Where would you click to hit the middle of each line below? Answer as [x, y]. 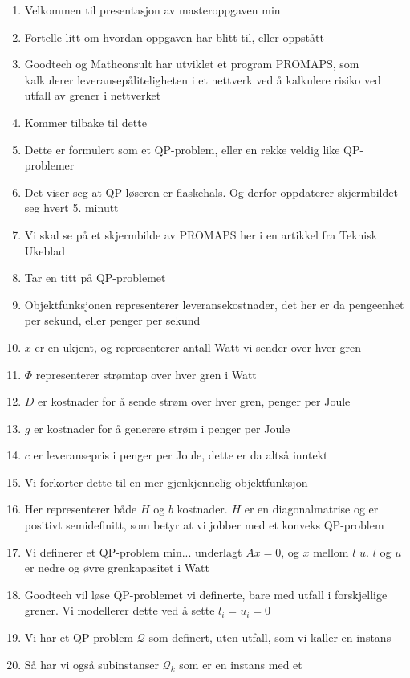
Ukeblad [45, 250]
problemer [49, 165]
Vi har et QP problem [79, 637]
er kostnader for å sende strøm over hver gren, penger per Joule [194, 401]
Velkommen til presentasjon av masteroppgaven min [152, 10]
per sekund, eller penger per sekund [112, 320]
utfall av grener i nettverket [93, 95]
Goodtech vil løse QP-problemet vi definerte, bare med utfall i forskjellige [206, 594]
